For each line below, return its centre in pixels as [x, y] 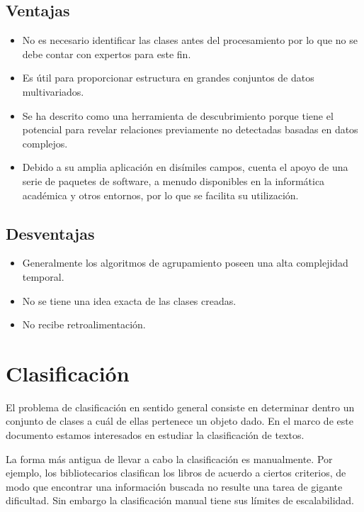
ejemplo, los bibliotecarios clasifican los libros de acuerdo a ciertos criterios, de [176, 473]
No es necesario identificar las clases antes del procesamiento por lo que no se [190, 40]
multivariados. [53, 91]
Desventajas [50, 233]
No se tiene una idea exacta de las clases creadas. [129, 300]
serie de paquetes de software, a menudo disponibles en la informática [174, 180]
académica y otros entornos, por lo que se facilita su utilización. [160, 195]
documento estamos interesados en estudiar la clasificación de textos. [155, 435]
